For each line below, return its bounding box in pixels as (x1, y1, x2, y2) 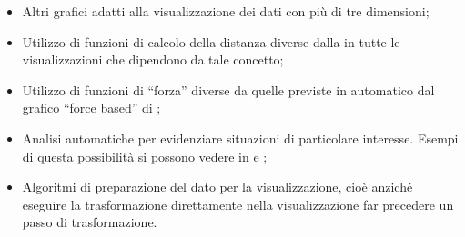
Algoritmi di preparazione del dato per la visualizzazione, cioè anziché (22, 177, 413, 196)
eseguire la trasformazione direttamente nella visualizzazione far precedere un (22, 194, 454, 213)
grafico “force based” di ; (22, 98, 161, 117)
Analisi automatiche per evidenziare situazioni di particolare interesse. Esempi (22, 128, 459, 147)
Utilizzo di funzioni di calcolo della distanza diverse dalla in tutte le (22, 32, 400, 51)
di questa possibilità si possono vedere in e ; (22, 146, 268, 165)
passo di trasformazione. (22, 212, 157, 232)
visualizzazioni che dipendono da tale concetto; (22, 50, 284, 69)
